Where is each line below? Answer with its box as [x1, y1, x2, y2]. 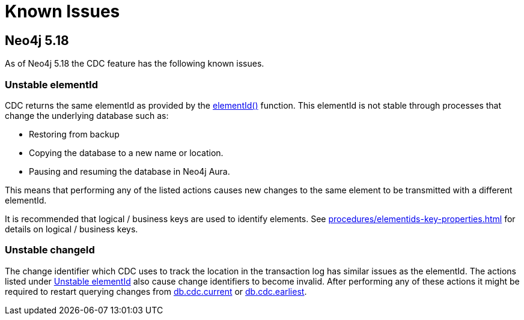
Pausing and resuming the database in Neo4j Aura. [29, 166, 230, 177]
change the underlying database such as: [5, 110, 169, 121]
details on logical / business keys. [5, 223, 138, 234]
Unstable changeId [5, 244, 95, 256]
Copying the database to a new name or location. [29, 147, 224, 158]
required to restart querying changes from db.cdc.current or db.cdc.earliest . [5, 286, 307, 297]
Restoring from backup [29, 128, 120, 139]
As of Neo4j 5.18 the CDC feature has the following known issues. [5, 58, 264, 69]
